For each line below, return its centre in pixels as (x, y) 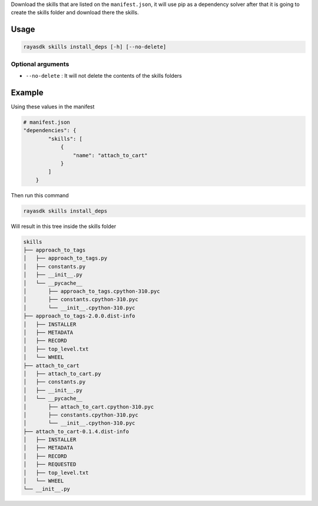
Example (27, 92)
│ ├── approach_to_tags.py (65, 258)
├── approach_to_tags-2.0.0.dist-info (79, 316)
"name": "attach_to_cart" (110, 155)
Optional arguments (40, 64)
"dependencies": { (50, 130)
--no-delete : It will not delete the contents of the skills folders (104, 76)
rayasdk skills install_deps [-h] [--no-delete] (95, 47)
